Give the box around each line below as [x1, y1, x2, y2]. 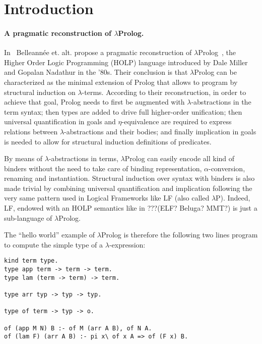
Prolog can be [194, 67, 237, 77]
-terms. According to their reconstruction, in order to [82, 86, 246, 97]
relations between [4, 126, 58, 136]
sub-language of [4, 212, 52, 223]
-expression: [109, 239, 146, 250]
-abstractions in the [191, 96, 251, 107]
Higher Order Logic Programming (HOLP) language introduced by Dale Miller [4, 57, 248, 67]
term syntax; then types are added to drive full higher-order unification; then [4, 106, 242, 117]
